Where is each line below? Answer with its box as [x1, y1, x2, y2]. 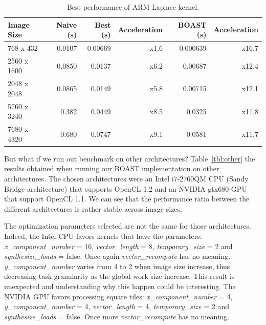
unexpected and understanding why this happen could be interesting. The [4, 281, 236, 291]
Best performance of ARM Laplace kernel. [66, 2, 199, 12]
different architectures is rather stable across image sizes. [4, 203, 182, 214]
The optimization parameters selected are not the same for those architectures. [4, 220, 251, 231]
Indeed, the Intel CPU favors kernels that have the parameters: [4, 231, 202, 241]
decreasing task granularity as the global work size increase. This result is [4, 271, 235, 281]
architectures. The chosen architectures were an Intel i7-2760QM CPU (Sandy [4, 173, 249, 184]
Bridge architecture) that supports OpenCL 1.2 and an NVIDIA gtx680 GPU [4, 183, 247, 194]
